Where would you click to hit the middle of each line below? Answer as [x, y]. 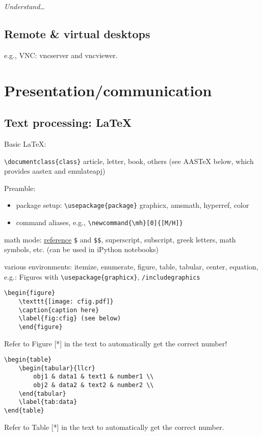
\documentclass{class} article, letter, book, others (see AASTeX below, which [129, 161]
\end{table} [24, 411]
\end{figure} [41, 327]
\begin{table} [28, 360]
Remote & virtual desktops [77, 33]
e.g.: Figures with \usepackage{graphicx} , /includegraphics [102, 276]
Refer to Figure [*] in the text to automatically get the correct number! [116, 343]
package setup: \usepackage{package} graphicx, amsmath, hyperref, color [133, 205]
